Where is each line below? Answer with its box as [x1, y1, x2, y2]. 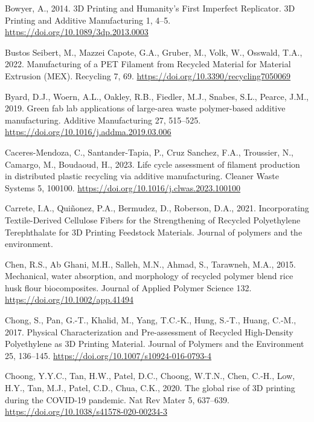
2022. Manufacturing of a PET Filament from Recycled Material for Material [5, 58, 291, 70]
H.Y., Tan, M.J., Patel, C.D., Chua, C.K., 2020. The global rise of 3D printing [5, 381, 295, 394]
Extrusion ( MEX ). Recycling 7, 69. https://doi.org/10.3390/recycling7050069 [5, 69, 291, 82]
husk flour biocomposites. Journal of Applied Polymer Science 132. [5, 281, 252, 294]
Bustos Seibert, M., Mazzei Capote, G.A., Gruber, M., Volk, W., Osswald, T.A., [5, 45, 303, 58]
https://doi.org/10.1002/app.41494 [5, 293, 133, 306]
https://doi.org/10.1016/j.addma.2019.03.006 [5, 125, 171, 138]
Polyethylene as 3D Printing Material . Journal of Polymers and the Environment [5, 337, 304, 350]
